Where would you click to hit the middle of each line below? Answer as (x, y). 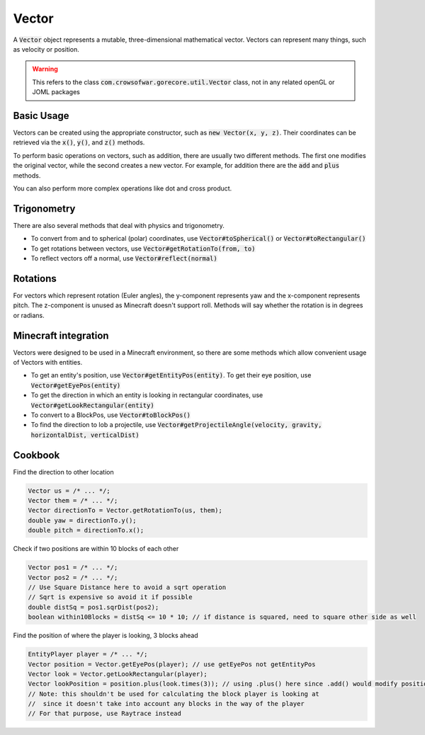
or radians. (29, 315)
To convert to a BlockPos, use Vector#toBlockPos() (111, 415)
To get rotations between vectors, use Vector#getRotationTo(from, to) (143, 249)
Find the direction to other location (63, 472)
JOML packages (56, 92)
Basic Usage (41, 116)
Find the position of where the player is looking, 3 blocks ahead (106, 636)
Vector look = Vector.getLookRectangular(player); (118, 674)
